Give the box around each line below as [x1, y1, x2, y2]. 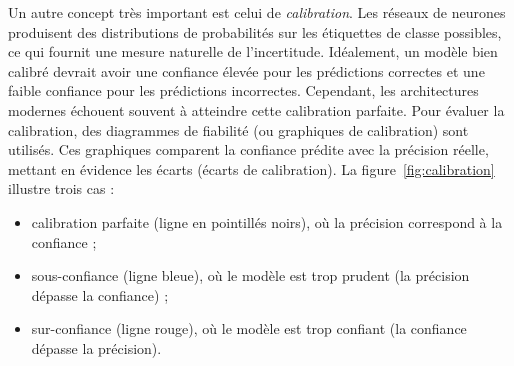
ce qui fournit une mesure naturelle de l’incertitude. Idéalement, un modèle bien [8, 41, 498, 62]
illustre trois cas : [8, 178, 115, 199]
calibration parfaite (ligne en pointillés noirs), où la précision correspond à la [31, 211, 503, 232]
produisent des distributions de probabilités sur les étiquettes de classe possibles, [8, 21, 502, 42]
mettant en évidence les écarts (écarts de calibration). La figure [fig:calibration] [8, 158, 495, 179]
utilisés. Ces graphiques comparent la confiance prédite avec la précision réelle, [8, 139, 489, 160]
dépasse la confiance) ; [31, 284, 169, 305]
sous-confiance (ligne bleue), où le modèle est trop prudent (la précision [31, 265, 470, 286]
